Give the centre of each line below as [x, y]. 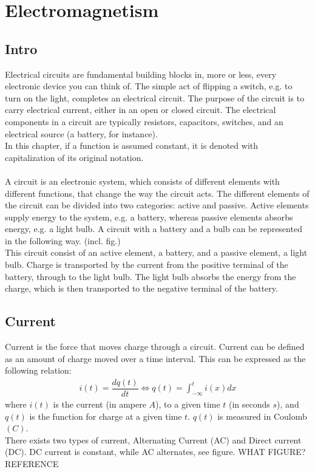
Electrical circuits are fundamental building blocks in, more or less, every [141, 74]
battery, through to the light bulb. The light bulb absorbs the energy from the [151, 276]
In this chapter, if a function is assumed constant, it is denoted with [132, 145]
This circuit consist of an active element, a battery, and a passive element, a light [156, 252]
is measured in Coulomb [262, 416]
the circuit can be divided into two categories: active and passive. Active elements [157, 205]
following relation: [38, 370]
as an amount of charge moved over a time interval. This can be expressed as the [155, 358]
